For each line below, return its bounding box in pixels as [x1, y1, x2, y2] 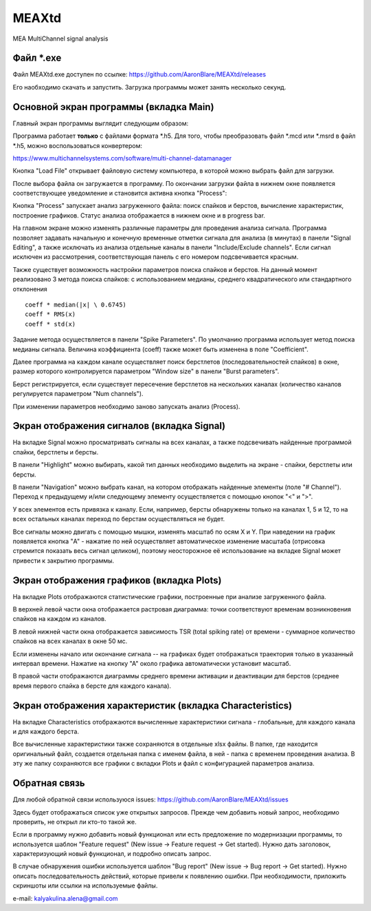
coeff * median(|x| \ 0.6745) [25, 301, 127, 308]
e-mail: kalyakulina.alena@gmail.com [12, 894, 118, 902]
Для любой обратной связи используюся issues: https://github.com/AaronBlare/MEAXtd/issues [12, 795, 289, 804]
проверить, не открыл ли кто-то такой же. [12, 817, 137, 826]
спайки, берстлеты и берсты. [12, 448, 99, 456]
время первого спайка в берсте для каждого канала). [12, 682, 172, 690]
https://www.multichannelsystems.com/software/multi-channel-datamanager [12, 154, 232, 162]
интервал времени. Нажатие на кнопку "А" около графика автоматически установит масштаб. [12, 659, 291, 667]
